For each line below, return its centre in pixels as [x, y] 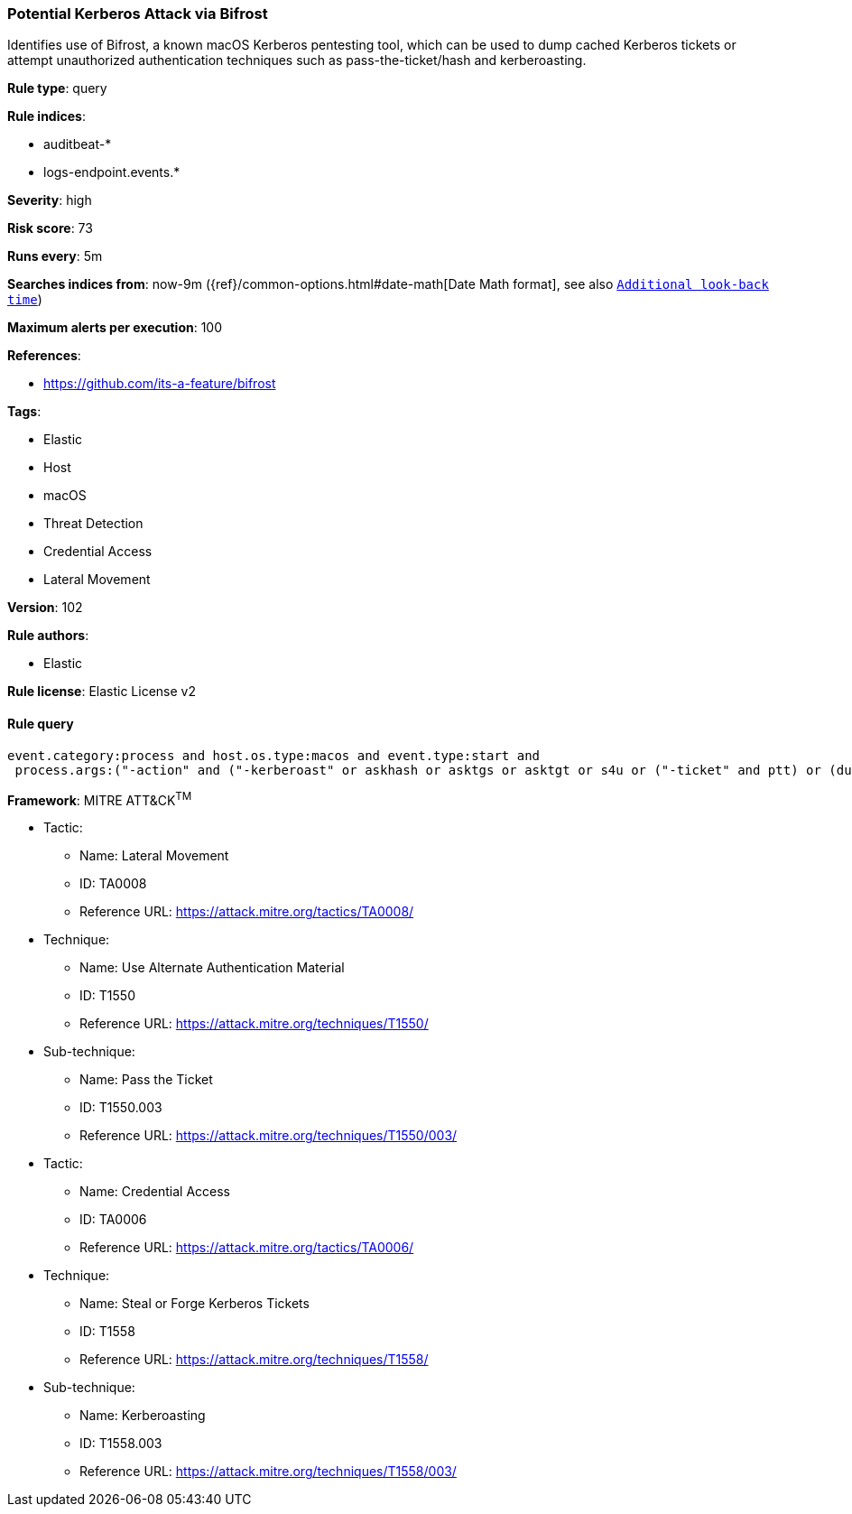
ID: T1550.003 [121, 1108]
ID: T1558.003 [121, 1444]
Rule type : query [57, 88]
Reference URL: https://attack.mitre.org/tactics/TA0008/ [247, 912]
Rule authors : [48, 636]
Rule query [41, 723]
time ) [25, 300]
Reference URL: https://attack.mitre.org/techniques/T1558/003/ [268, 1472]
